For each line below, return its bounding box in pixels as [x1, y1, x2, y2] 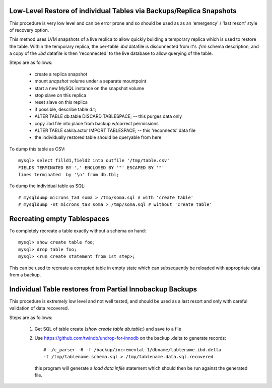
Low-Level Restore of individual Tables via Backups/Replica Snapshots [9, 7, 237, 15]
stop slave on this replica [34, 92, 87, 98]
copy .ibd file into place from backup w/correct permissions [34, 120, 159, 126]
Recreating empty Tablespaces [9, 214, 109, 223]
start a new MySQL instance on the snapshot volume [34, 85, 145, 91]
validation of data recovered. [9, 305, 69, 312]
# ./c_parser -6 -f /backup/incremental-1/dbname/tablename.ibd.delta [43, 347, 222, 352]
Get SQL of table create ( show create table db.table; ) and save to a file [34, 326, 181, 332]
